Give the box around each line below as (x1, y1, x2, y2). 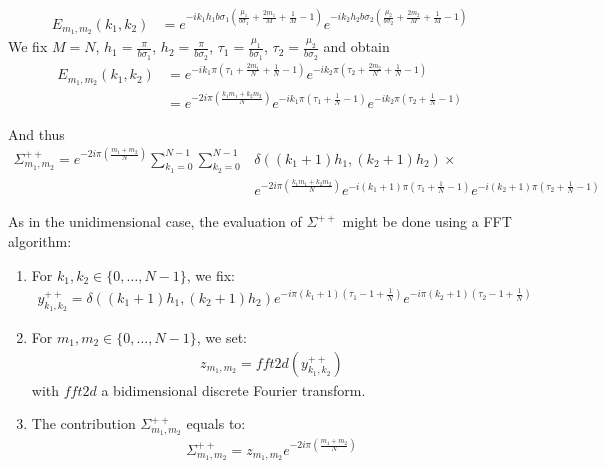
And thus (8, 123, 65, 144)
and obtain (323, 36, 390, 57)
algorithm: (8, 231, 72, 251)
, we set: (196, 326, 248, 347)
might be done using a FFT (342, 211, 512, 232)
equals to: (186, 413, 246, 434)
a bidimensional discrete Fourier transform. (101, 379, 366, 400)
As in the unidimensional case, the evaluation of (8, 211, 302, 232)
